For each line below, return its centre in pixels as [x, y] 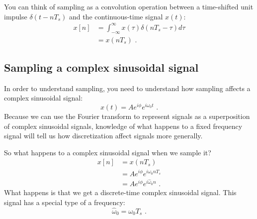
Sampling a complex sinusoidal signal [101, 67]
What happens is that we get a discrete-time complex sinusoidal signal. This [120, 192]
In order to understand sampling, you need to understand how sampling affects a [127, 88]
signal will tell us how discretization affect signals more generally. [103, 136]
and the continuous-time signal [116, 16]
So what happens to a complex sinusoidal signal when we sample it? [108, 152]
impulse [16, 16]
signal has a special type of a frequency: [65, 202]
